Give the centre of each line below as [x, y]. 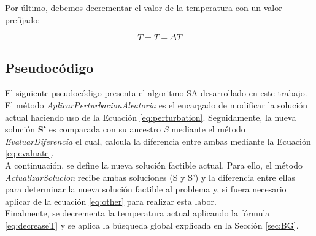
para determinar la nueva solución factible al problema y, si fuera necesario [146, 189]
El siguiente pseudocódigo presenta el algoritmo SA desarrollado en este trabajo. [156, 93]
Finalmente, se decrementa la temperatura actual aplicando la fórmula [137, 213]
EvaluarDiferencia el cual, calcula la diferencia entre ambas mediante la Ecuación [158, 141]
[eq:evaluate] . [29, 153]
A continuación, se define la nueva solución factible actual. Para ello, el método [154, 165]
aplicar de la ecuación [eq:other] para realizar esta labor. [111, 201]
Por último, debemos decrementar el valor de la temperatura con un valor [144, 7]
